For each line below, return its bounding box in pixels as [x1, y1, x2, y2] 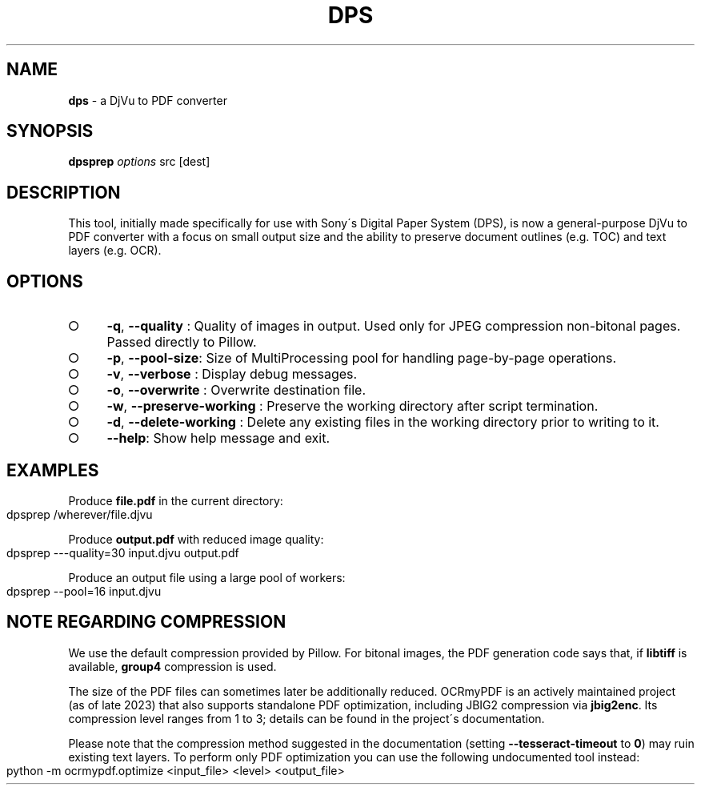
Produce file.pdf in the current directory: [68, 493, 283, 508]
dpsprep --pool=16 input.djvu [6, 584, 162, 598]
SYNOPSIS [6, 121, 94, 142]
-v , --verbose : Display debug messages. [106, 366, 358, 383]
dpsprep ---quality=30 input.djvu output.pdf [6, 545, 239, 560]
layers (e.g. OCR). [68, 243, 162, 258]
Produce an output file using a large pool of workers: [68, 570, 346, 584]
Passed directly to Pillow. [106, 334, 257, 351]
